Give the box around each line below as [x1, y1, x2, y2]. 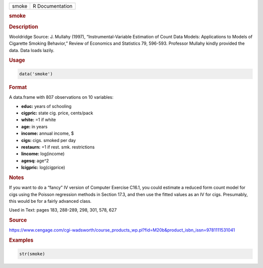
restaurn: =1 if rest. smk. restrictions [21, 144, 95, 150]
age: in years [21, 124, 48, 129]
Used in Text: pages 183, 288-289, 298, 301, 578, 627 [9, 207, 117, 213]
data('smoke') [19, 71, 53, 76]
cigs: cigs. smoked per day [21, 137, 76, 143]
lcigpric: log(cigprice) [21, 164, 65, 170]
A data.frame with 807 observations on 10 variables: [9, 94, 114, 100]
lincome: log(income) [21, 151, 65, 157]
